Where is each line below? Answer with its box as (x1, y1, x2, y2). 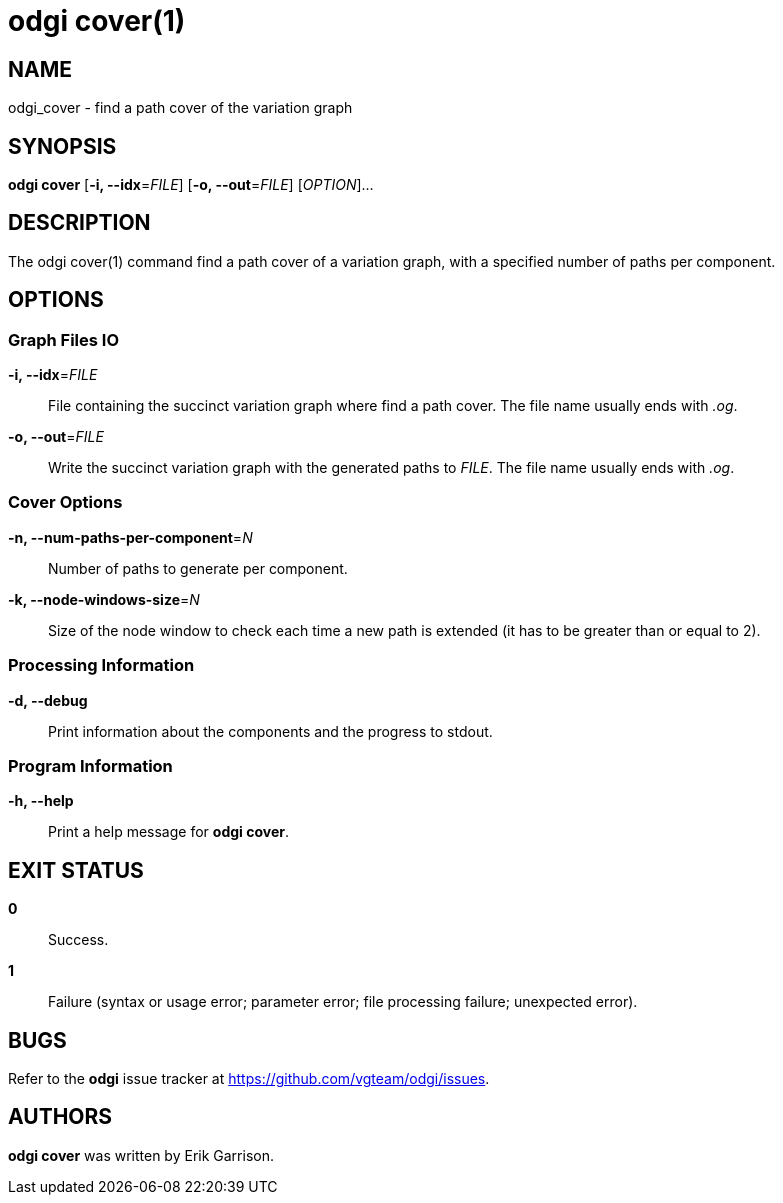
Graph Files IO (8, 329, 120, 350)
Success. (48, 931, 109, 949)
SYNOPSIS (8, 133, 117, 159)
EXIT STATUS (8, 857, 144, 883)
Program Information (8, 755, 173, 776)
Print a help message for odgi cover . (48, 823, 289, 841)
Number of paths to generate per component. (48, 559, 348, 577)
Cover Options (8, 492, 123, 513)
